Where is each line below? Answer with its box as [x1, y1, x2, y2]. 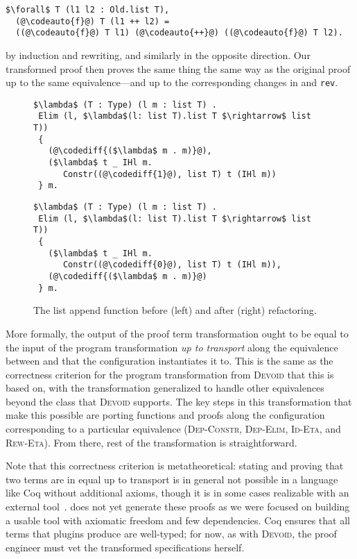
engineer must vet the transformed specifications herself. [6, 540, 245, 554]
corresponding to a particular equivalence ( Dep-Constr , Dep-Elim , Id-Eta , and [6, 422, 341, 436]
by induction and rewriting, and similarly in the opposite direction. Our [6, 47, 311, 62]
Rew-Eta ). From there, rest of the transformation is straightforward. [6, 435, 297, 449]
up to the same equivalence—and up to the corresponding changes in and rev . [6, 75, 338, 90]
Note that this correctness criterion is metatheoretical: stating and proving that [6, 458, 344, 473]
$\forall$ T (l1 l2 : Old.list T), [6, 5, 170, 15]
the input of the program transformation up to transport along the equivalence [6, 340, 338, 354]
